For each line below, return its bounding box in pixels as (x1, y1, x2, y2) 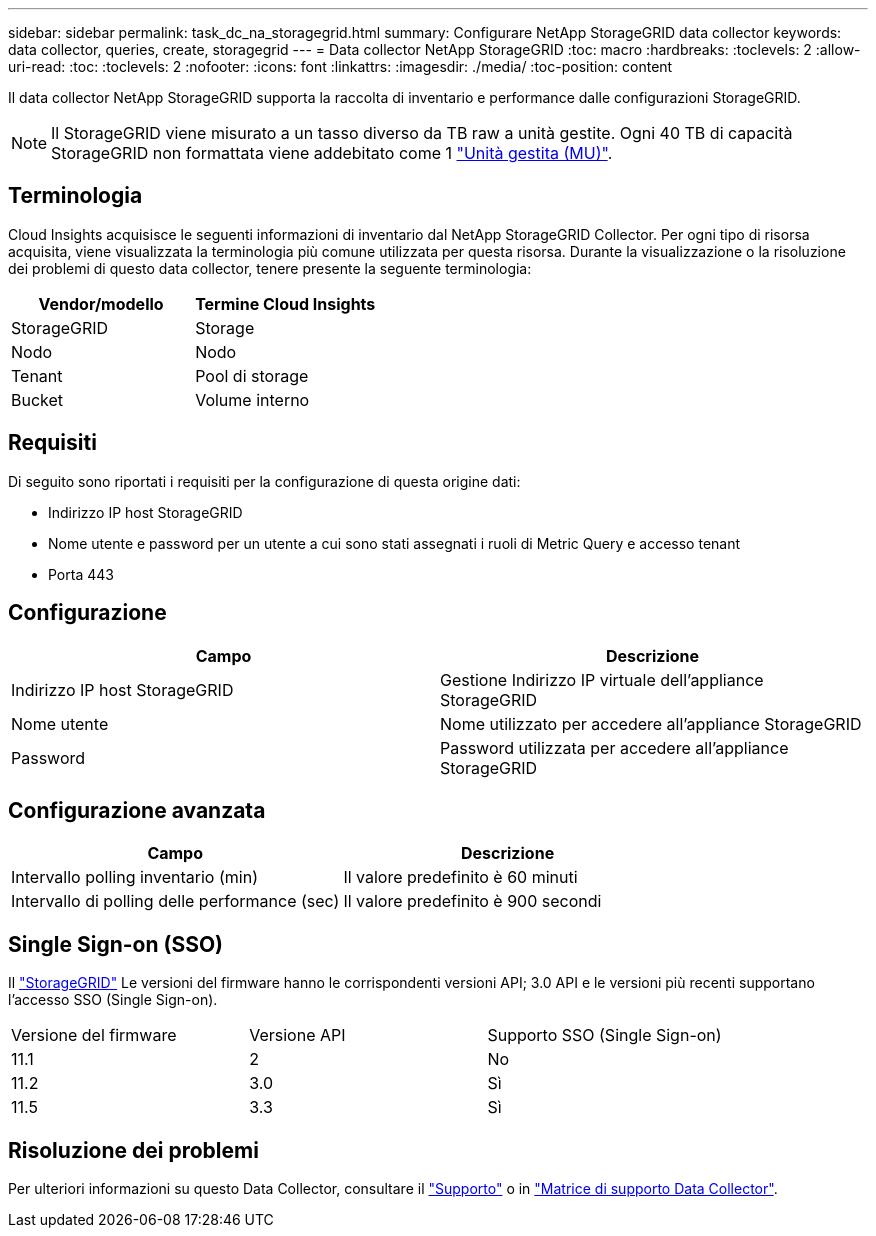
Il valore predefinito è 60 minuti (343, 867, 578, 888)
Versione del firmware (11, 1025, 177, 1046)
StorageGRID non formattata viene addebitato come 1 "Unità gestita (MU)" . (51, 143, 613, 163)
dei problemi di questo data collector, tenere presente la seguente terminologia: (8, 259, 532, 277)
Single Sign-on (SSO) (8, 931, 224, 957)
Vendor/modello (38, 293, 164, 314)
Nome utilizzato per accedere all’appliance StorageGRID (440, 713, 862, 734)
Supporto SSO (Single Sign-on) (487, 1025, 722, 1046)
